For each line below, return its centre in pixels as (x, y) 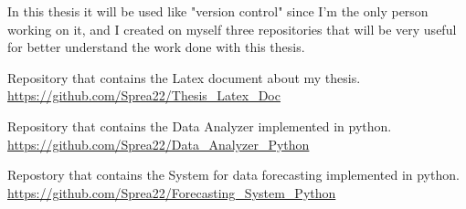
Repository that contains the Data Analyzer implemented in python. (200, 125)
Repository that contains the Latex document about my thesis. (184, 77)
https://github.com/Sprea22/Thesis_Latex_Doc (144, 95)
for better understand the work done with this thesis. (156, 47)
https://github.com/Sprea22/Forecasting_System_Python (172, 192)
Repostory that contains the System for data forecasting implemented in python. (233, 175)
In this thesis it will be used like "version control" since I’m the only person (218, 11)
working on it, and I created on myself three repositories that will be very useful (232, 29)
